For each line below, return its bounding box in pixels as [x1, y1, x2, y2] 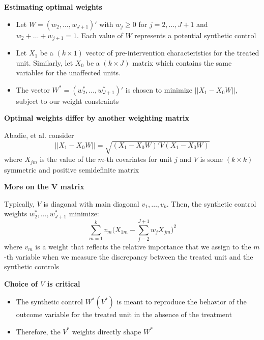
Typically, [4, 198, 35, 209]
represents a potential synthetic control [134, 30, 256, 40]
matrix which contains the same [132, 57, 232, 68]
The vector [16, 84, 50, 95]
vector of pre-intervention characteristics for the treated [85, 47, 259, 58]
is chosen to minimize [125, 84, 192, 95]
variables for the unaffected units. [16, 67, 121, 78]
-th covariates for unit [104, 154, 172, 164]
